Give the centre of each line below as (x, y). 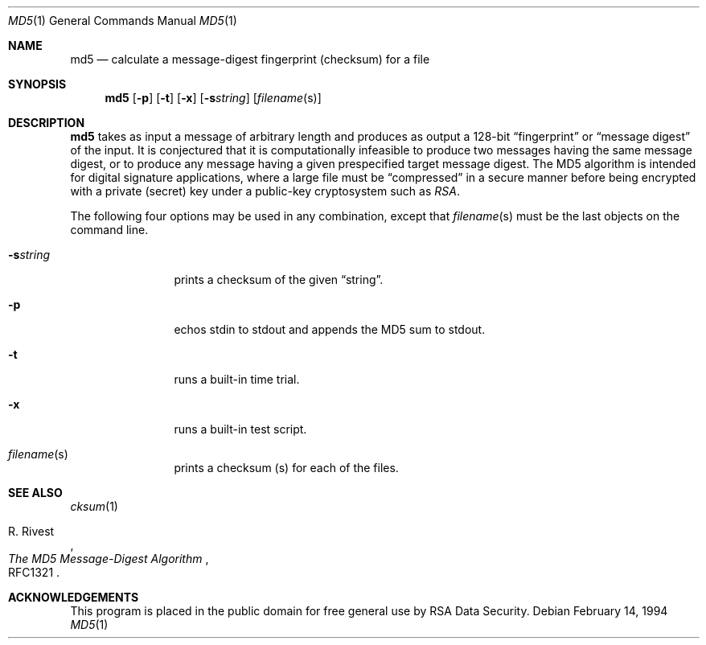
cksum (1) (94, 506)
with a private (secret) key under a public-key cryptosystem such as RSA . (265, 191)
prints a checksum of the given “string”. (279, 279)
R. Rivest (31, 531)
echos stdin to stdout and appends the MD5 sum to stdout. (330, 329)
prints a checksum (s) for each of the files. (286, 468)
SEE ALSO (35, 493)
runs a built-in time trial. (237, 379)
